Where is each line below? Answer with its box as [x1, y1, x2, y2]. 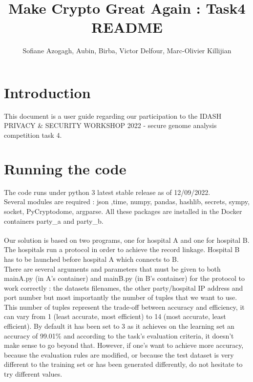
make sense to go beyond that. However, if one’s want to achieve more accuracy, [4, 340, 244, 350]
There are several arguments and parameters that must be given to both [4, 263, 221, 274]
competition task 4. [4, 130, 62, 140]
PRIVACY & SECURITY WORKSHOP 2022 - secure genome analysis [4, 120, 217, 130]
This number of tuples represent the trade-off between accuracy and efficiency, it [4, 301, 245, 312]
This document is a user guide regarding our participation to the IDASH [4, 110, 222, 121]
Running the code [4, 158, 126, 178]
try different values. [4, 369, 63, 379]
